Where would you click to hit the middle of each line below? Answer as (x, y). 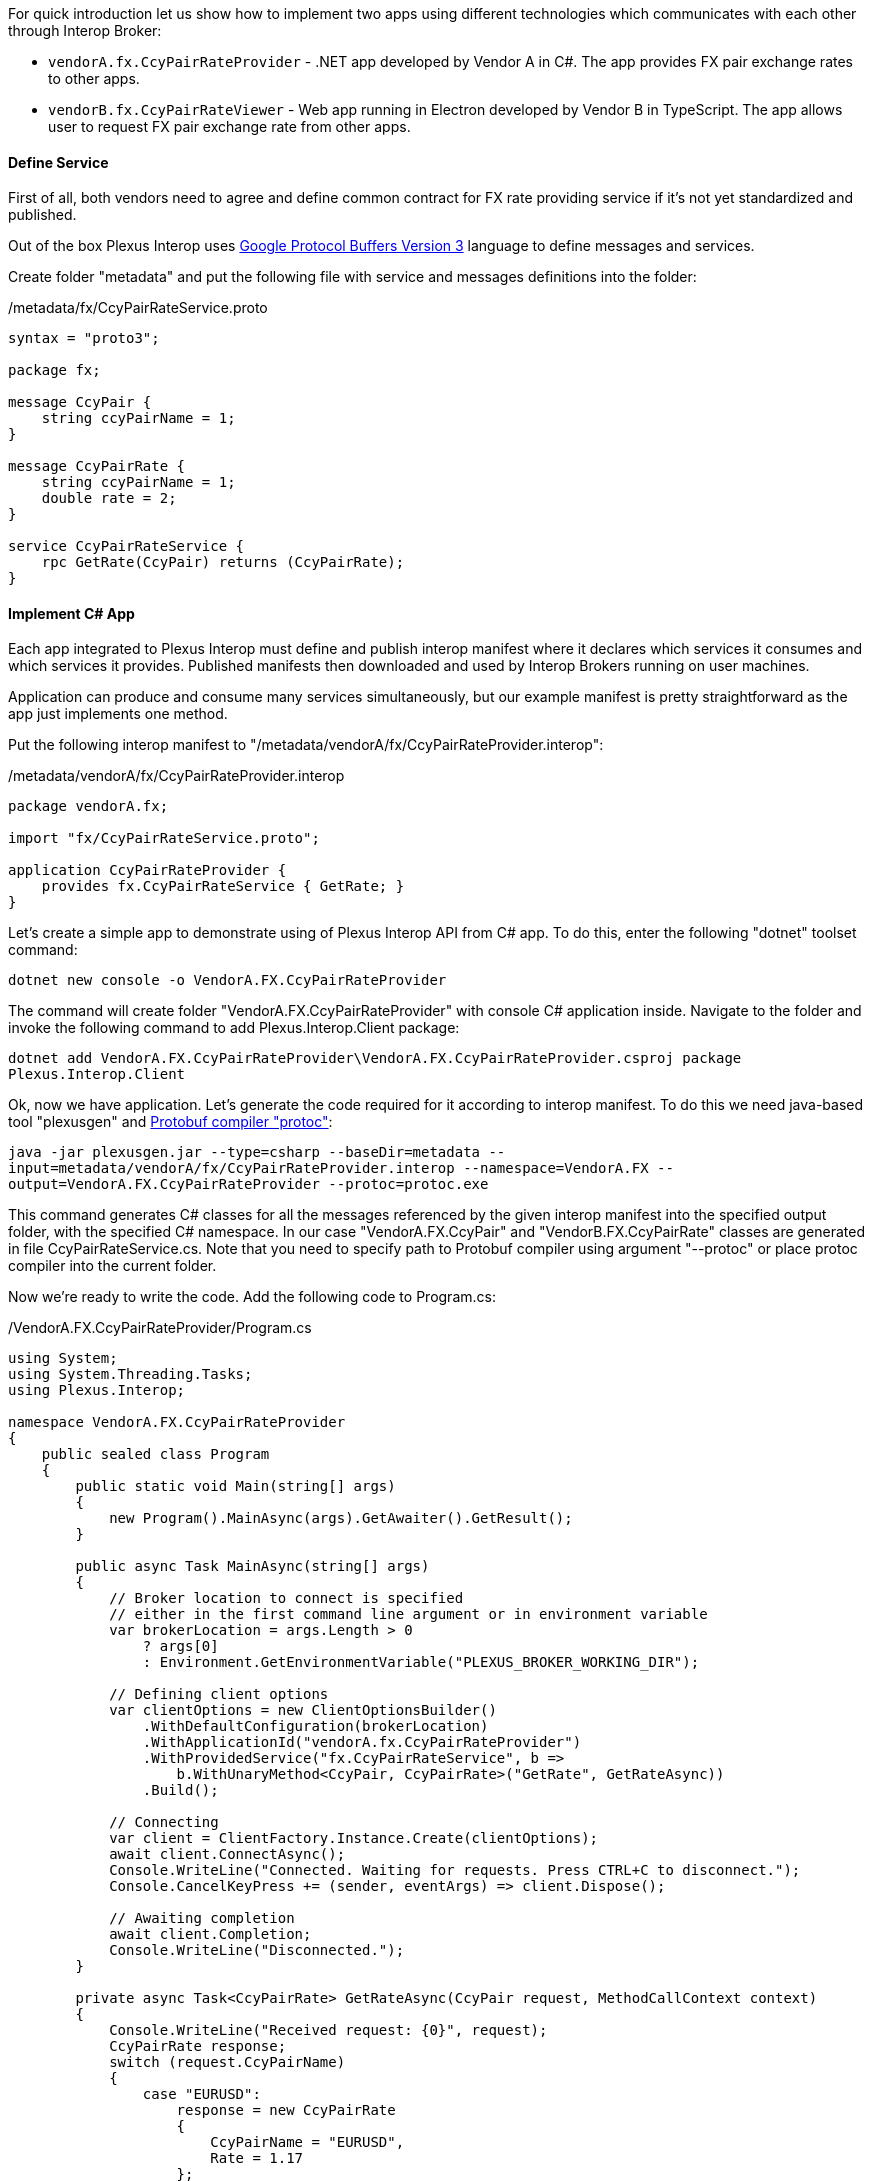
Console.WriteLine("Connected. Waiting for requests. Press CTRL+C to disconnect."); (455, 1870)
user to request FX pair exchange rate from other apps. (229, 126)
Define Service (58, 162)
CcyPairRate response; (198, 2046)
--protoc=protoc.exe (408, 1184)
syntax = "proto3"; (84, 338)
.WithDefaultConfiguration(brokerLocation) (315, 1726)
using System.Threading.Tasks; (130, 1374)
